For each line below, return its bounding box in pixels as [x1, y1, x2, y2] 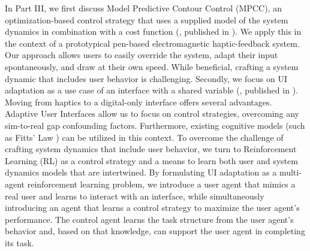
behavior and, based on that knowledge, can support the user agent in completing [5, 225, 305, 237]
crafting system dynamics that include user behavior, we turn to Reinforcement [5, 143, 297, 155]
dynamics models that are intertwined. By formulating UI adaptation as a [5, 166, 277, 179]
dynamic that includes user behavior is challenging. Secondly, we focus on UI [5, 72, 287, 84]
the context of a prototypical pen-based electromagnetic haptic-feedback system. [5, 37, 300, 49]
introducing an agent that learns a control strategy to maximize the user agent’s [5, 201, 300, 214]
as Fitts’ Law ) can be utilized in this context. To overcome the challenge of [5, 131, 284, 143]
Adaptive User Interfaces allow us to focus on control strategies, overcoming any [5, 107, 299, 120]
